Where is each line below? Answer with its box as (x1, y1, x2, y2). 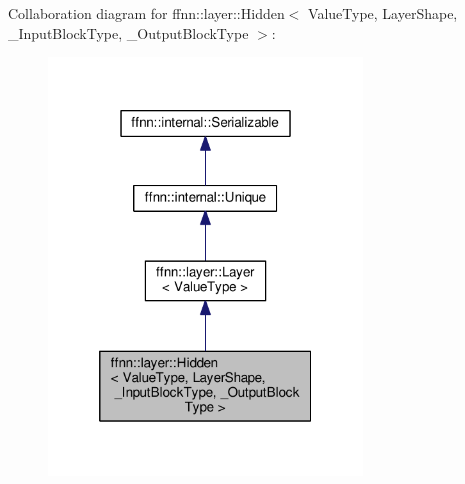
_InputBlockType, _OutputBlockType (8, 22, 249, 43)
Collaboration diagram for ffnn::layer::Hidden (8, 3, 285, 23)
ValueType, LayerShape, (308, 3, 458, 23)
